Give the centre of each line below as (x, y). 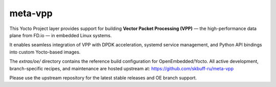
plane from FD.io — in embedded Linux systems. (61, 35)
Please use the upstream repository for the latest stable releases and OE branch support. (103, 78)
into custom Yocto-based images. (45, 52)
